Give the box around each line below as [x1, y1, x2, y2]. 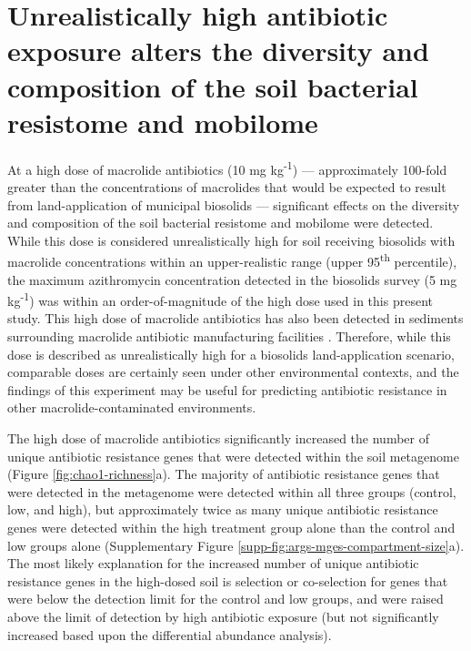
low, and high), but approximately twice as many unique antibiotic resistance [7, 500, 438, 519]
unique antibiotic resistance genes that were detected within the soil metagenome [7, 446, 459, 465]
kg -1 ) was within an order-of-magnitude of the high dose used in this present [7, 289, 433, 310]
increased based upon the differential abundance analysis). [7, 625, 332, 644]
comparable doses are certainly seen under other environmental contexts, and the [7, 362, 459, 381]
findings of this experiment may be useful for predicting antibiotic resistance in [7, 380, 447, 399]
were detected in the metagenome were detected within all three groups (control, [7, 482, 456, 501]
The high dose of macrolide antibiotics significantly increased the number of [7, 428, 429, 447]
